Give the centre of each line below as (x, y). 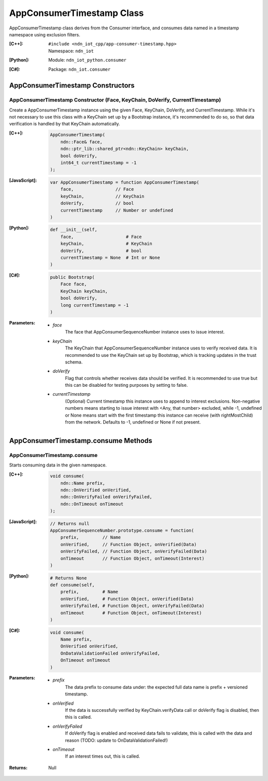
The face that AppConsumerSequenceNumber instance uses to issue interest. (145, 332)
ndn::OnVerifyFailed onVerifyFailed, (106, 497)
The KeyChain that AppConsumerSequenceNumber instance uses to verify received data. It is (161, 348)
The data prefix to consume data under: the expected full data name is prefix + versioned (156, 687)
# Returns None (68, 578)
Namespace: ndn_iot (71, 51)
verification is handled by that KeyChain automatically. (65, 124)
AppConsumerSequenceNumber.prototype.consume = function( (122, 531)
